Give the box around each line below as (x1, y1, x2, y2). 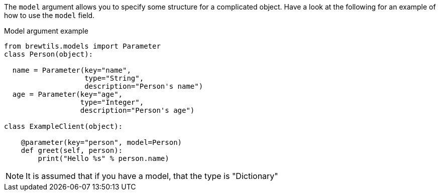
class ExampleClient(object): (4, 122, 123, 130)
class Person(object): (4, 50, 93, 58)
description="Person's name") (84, 82, 203, 90)
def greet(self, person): (21, 146, 123, 154)
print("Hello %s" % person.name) (38, 154, 169, 162)
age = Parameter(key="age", (12, 90, 123, 98)
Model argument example (4, 27, 88, 35)
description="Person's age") (80, 106, 195, 114)
